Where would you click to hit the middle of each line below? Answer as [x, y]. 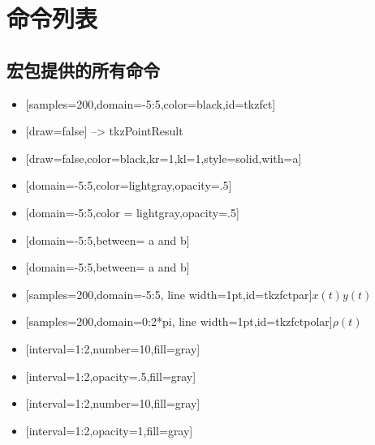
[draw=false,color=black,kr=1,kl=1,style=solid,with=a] [164, 158]
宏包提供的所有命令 [83, 69]
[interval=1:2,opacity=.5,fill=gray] [111, 376]
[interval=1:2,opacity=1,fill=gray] [109, 430]
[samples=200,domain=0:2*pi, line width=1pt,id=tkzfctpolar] [179, 321]
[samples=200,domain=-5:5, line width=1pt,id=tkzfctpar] [169, 294]
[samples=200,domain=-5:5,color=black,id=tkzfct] [151, 103]
